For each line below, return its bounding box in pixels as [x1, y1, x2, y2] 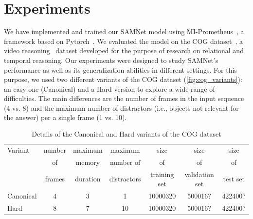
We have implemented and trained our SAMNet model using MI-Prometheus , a [4, 26, 244, 37]
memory [75, 157, 100, 167]
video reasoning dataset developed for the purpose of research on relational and [4, 45, 244, 56]
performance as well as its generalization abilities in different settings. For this [4, 64, 237, 75]
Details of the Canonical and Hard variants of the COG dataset [32, 129, 221, 139]
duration [75, 174, 101, 184]
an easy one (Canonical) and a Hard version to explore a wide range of [4, 83, 215, 94]
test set [223, 174, 245, 184]
